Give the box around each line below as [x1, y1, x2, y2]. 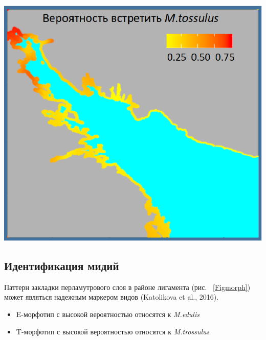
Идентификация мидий [4, 257, 119, 273]
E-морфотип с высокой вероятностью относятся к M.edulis [16, 308, 199, 319]
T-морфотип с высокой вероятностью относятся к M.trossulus [16, 326, 210, 336]
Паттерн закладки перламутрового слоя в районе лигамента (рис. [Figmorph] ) [4, 281, 251, 292]
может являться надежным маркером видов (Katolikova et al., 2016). [4, 292, 219, 302]
